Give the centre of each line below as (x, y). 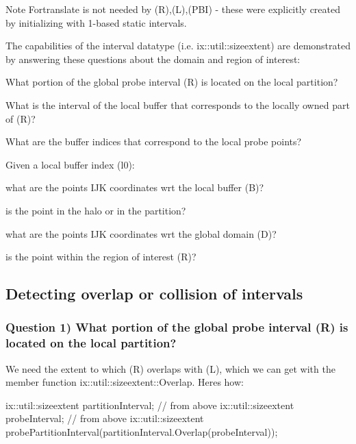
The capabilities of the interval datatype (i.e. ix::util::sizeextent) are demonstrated (178, 46)
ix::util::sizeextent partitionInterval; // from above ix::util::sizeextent (150, 405)
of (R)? (21, 118)
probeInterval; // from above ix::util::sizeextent (105, 418)
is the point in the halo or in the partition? (96, 210)
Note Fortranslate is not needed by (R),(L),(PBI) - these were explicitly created (173, 9)
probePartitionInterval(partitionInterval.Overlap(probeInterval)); (142, 432)
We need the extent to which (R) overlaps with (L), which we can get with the (170, 368)
